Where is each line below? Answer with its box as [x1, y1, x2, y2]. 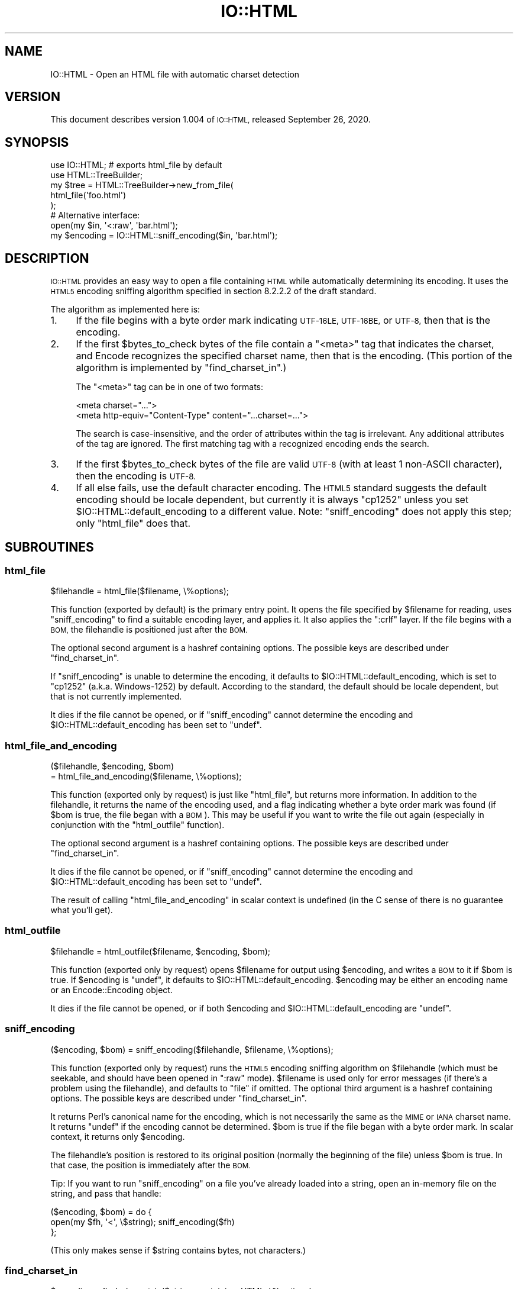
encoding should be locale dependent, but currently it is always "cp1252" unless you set [76, 494, 469, 506]
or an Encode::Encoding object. [50, 984, 173, 995]
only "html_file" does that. [76, 517, 191, 530]
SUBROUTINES [5, 539, 94, 555]
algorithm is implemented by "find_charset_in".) [76, 362, 287, 374]
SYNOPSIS [5, 134, 69, 150]
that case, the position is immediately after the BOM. [50, 1159, 251, 1170]
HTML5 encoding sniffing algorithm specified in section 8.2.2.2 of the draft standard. [50, 286, 377, 297]
